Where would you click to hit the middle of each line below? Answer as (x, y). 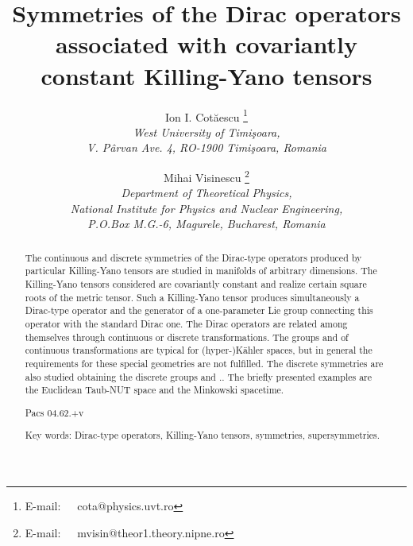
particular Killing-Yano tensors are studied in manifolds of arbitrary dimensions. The (201, 271)
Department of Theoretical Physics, (206, 193)
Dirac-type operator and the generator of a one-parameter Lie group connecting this (199, 310)
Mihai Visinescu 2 (206, 176)
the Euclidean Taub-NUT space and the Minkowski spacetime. (154, 390)
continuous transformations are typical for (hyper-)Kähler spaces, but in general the (199, 350)
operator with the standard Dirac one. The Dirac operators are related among (186, 324)
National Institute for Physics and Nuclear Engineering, (206, 208)
